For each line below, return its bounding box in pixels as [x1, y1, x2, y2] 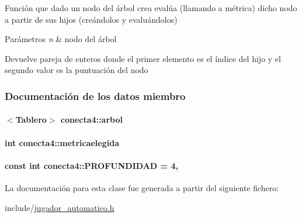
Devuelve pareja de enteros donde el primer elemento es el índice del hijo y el [5, 52, 281, 64]
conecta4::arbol [60, 113, 123, 126]
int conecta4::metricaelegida [5, 136, 119, 148]
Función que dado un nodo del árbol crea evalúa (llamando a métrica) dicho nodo [5, 2, 297, 13]
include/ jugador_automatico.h [5, 201, 114, 213]
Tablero [15, 113, 47, 126]
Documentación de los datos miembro [5, 88, 186, 103]
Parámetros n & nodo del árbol [5, 33, 117, 45]
